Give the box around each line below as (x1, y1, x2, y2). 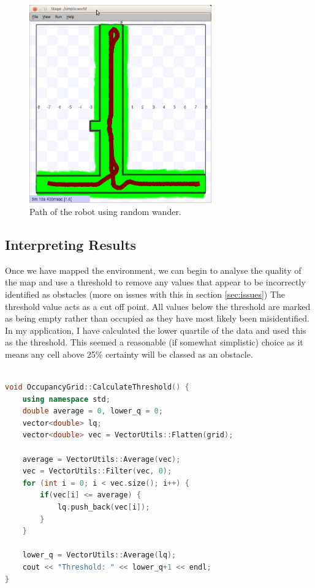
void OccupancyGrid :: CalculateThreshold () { (5, 383, 189, 392)
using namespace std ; (22, 394, 110, 404)
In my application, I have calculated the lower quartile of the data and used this (5, 323, 306, 336)
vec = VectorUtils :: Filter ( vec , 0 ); (22, 467, 172, 476)
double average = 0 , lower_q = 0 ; (22, 407, 163, 416)
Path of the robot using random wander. (29, 205, 181, 217)
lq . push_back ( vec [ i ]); (57, 503, 150, 512)
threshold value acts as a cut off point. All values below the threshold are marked (5, 300, 311, 312)
